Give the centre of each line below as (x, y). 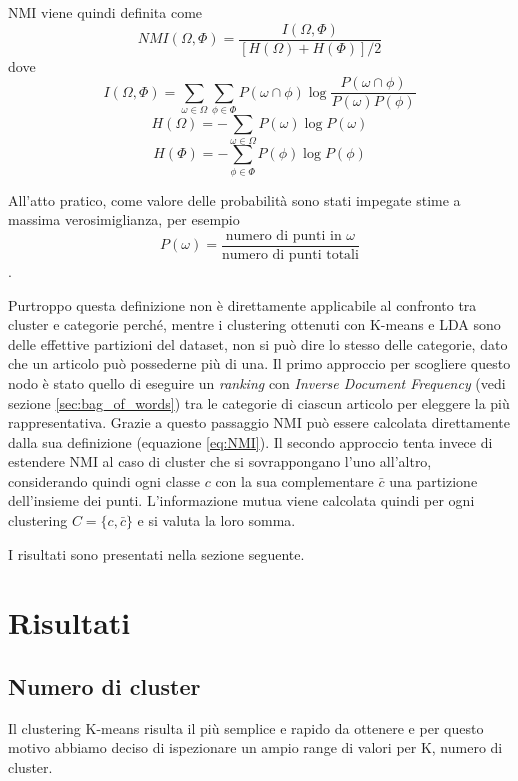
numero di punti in (283, 235)
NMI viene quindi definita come (105, 12)
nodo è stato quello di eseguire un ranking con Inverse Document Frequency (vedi (257, 382)
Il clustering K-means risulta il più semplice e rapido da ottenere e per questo (246, 727)
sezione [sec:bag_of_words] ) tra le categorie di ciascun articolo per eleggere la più (259, 402)
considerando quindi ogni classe (104, 480)
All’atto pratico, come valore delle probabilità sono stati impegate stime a (234, 199)
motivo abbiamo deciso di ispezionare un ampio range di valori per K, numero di (255, 747)
